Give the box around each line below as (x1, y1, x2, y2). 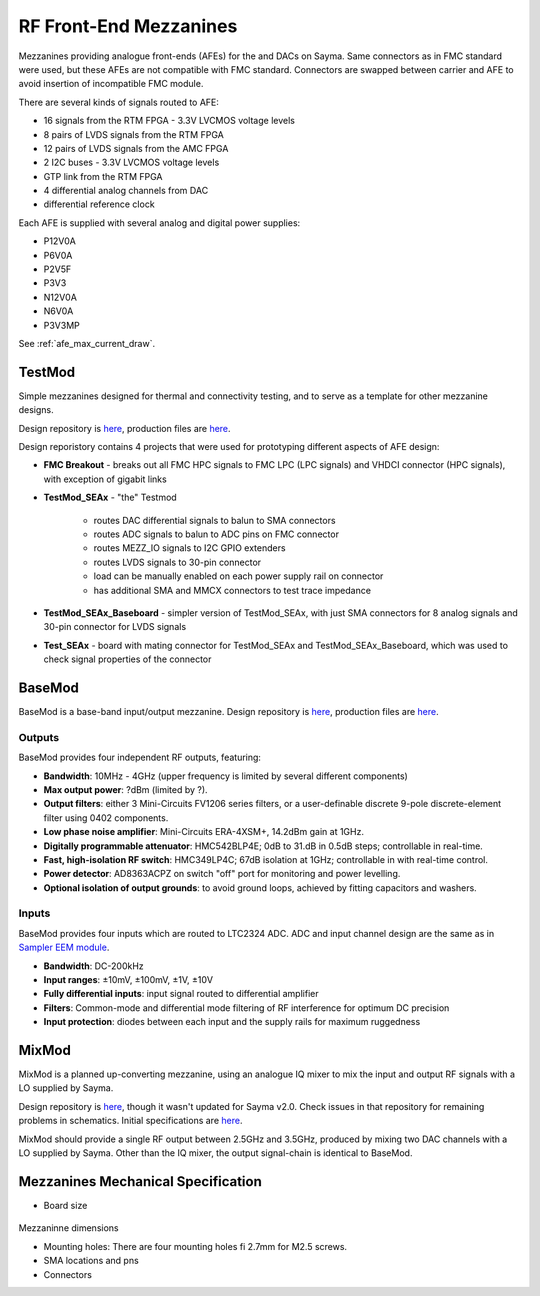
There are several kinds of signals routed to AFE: (18, 96, 220, 108)
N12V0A (43, 291, 77, 303)
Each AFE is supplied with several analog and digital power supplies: (18, 216, 301, 229)
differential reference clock (43, 198, 155, 210)
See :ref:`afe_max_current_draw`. (18, 337, 155, 349)
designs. (18, 404, 54, 416)
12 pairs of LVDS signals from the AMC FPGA (43, 142, 229, 154)
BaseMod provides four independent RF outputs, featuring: (18, 751, 262, 764)
